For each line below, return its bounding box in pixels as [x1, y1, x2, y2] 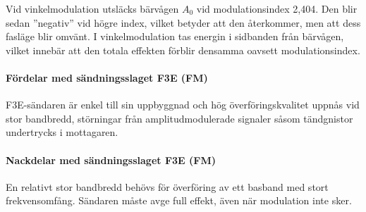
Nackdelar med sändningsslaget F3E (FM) [6, 152, 216, 167]
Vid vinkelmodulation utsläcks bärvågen [6, 1, 179, 15]
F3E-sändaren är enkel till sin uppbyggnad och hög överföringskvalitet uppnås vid [6, 97, 360, 112]
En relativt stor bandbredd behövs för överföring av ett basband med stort [6, 179, 329, 194]
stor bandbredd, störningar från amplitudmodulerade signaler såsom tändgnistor [6, 111, 353, 125]
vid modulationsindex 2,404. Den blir [196, 1, 358, 15]
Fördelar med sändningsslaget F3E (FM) [6, 70, 208, 85]
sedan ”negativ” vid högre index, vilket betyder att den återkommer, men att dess [6, 15, 361, 30]
